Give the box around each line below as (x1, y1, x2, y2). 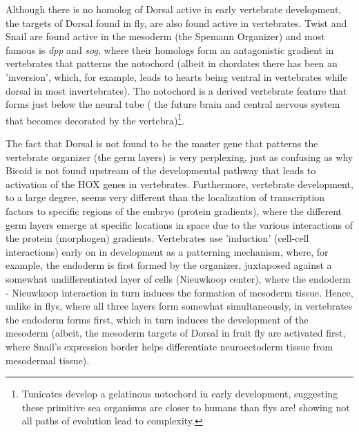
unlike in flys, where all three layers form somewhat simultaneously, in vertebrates (6, 299, 353, 313)
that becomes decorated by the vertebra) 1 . (6, 111, 185, 127)
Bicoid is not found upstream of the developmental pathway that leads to (6, 163, 316, 178)
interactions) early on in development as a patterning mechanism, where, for (6, 244, 329, 259)
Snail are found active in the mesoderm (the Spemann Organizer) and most (6, 29, 325, 44)
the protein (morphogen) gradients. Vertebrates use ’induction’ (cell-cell (6, 231, 309, 245)
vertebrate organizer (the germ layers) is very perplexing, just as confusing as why (6, 149, 353, 164)
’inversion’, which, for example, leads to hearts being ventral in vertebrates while (6, 69, 347, 84)
